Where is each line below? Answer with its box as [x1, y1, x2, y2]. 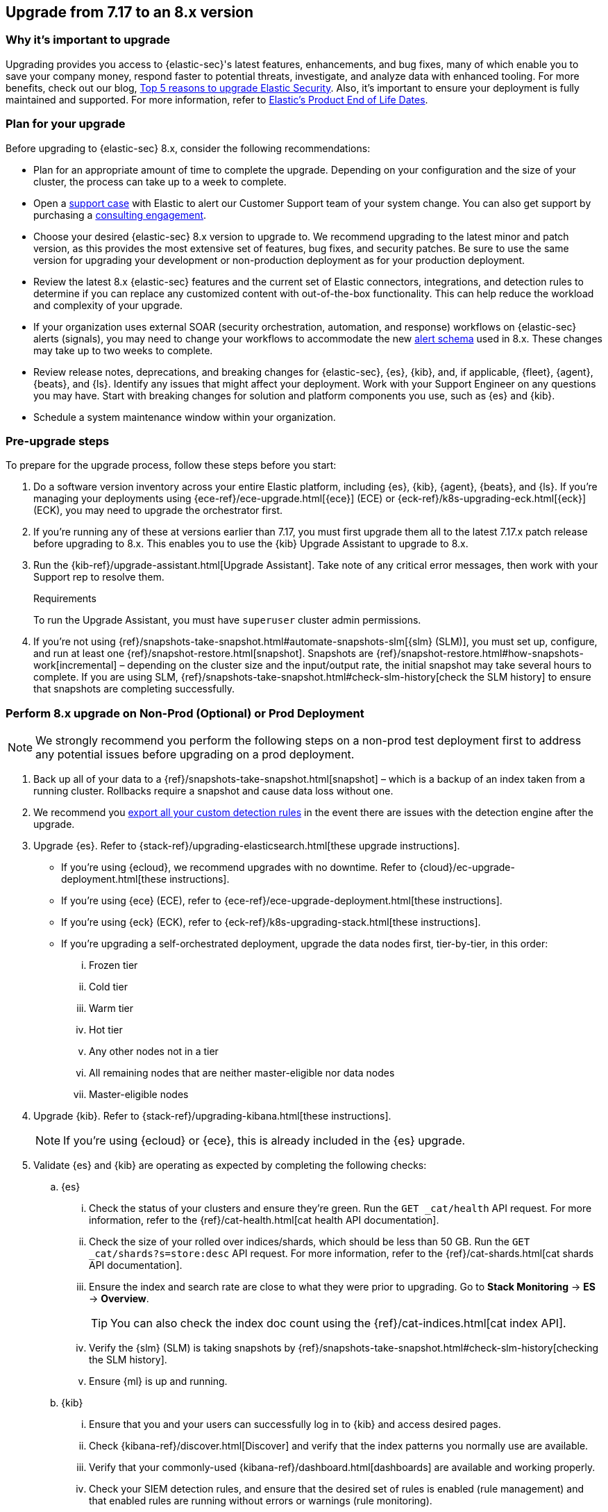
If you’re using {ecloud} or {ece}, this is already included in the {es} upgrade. [63, 1133, 466, 1148]
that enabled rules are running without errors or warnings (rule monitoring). [89, 1495, 432, 1507]
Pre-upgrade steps [6, 433, 110, 448]
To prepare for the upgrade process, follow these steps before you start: [6, 459, 337, 472]
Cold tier [89, 981, 128, 993]
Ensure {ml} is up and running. [89, 1375, 228, 1388]
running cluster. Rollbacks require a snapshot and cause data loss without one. [33, 785, 394, 797]
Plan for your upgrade [6, 117, 126, 131]
